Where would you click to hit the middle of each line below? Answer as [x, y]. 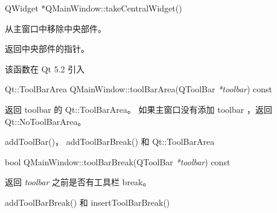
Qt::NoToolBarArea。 [46, 121]
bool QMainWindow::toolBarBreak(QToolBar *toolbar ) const [118, 161]
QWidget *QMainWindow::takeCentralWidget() [94, 8]
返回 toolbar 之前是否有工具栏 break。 [78, 182]
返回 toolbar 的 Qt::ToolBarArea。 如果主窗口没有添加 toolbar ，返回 [138, 109]
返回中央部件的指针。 [47, 49]
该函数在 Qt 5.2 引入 [45, 68]
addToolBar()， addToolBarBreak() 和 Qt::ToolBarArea [110, 141]
